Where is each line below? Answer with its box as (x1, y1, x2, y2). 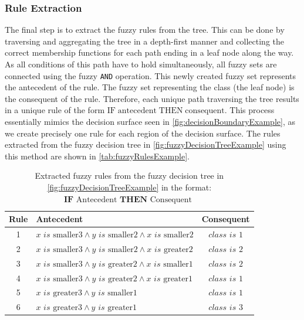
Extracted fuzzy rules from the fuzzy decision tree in (35, 169, 224, 182)
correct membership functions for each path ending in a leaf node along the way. (5, 46, 294, 59)
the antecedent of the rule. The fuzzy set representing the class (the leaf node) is (5, 81, 295, 93)
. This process (224, 104, 275, 116)
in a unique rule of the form (5, 104, 105, 116)
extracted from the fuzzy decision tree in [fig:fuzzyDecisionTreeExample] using (5, 138, 286, 151)
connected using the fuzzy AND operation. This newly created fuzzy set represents (5, 69, 296, 81)
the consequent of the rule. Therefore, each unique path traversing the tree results (5, 92, 299, 104)
